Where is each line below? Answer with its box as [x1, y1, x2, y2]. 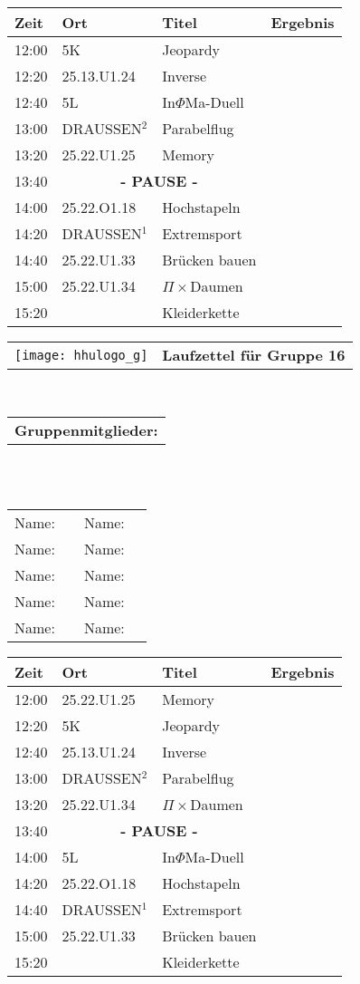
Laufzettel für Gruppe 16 [162, 344, 346, 365]
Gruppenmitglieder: [14, 419, 158, 440]
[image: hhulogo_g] [14, 347, 148, 362]
